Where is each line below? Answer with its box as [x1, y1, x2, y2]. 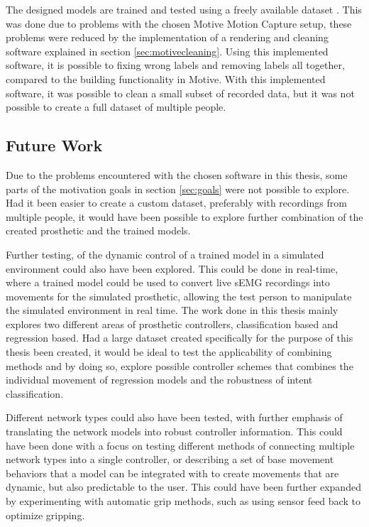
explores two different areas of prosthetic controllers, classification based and [6, 316, 338, 331]
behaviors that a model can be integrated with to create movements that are [6, 465, 339, 480]
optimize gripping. [6, 507, 85, 522]
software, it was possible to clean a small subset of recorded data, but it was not [6, 85, 355, 100]
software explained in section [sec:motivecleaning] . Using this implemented [6, 43, 329, 58]
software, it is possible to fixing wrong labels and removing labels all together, [6, 58, 345, 72]
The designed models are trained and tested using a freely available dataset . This [6, 2, 362, 16]
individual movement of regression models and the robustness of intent [6, 372, 313, 387]
